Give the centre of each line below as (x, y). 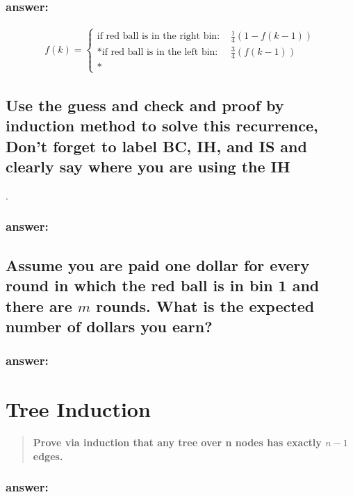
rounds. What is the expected (205, 305)
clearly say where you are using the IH (148, 166)
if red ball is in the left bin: (160, 52)
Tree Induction (78, 409)
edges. (48, 456)
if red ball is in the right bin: (158, 36)
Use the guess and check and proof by (145, 105)
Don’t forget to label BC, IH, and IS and (156, 146)
